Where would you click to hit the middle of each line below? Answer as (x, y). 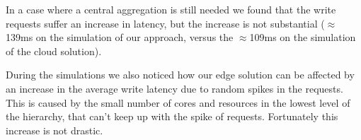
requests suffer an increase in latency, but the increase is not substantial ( (165, 23)
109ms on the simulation (303, 37)
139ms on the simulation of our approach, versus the (120, 37)
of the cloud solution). (54, 51)
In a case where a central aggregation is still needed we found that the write (171, 9)
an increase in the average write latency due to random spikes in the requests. (174, 88)
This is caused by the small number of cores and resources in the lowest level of (178, 102)
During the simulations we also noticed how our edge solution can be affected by (180, 75)
